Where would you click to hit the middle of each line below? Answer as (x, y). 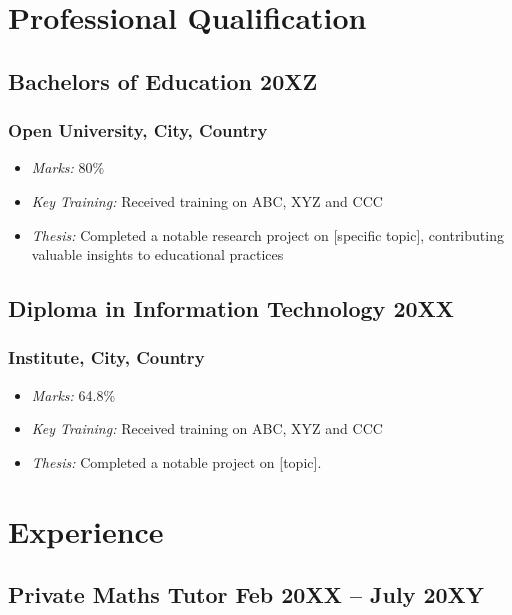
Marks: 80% (68, 167)
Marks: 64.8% (73, 394)
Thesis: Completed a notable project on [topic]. (176, 461)
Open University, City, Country (138, 130)
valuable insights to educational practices (157, 254)
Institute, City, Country (106, 357)
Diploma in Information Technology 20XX (231, 308)
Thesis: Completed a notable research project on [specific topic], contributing (267, 234)
